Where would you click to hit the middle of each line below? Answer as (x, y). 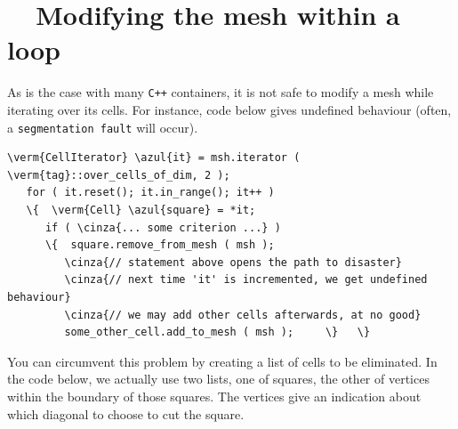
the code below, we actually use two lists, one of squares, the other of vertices (218, 379)
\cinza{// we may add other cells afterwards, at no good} (243, 315)
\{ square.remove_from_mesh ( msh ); (160, 245)
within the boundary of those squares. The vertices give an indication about (214, 396)
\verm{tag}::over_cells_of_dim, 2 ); (119, 175)
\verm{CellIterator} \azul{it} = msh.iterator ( (154, 158)
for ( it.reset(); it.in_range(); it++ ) (150, 193)
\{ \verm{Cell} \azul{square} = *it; (141, 210)
